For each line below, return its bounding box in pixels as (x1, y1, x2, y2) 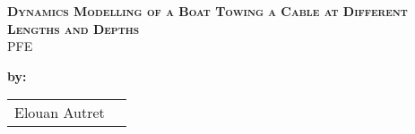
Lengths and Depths (7, 19, 140, 38)
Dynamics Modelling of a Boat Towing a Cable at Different (7, 2, 408, 20)
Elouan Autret (14, 102, 105, 123)
